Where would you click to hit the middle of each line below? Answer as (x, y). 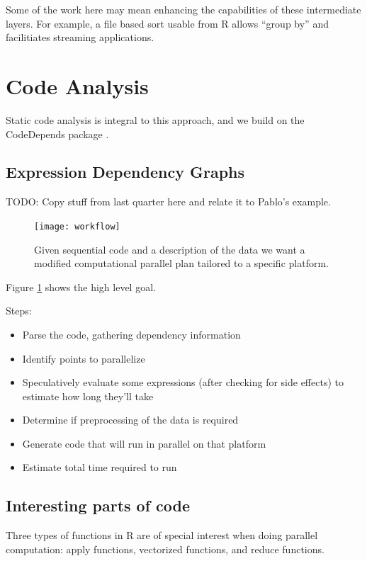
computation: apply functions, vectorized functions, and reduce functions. (165, 549)
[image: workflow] (77, 226)
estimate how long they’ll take (88, 396)
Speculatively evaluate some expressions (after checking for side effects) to (183, 382)
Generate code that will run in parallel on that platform (144, 443)
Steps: (19, 311)
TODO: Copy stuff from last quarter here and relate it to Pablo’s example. (168, 202)
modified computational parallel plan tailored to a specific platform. (181, 263)
